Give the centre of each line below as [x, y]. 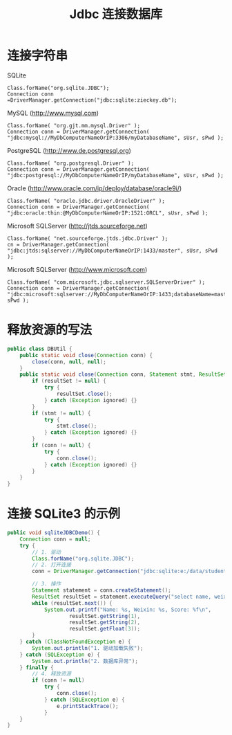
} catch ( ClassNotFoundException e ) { [75, 642]
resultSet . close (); [84, 394]
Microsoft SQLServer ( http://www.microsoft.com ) [77, 269]
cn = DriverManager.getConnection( [58, 244]
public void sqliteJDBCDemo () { [54, 533]
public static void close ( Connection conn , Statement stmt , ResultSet [123, 374]
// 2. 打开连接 [51, 565]
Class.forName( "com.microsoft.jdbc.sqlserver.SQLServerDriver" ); [106, 282]
